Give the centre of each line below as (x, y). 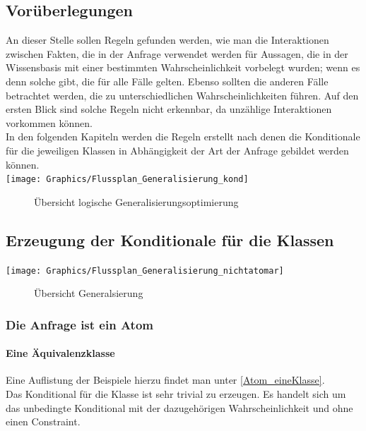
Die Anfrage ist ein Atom (80, 324)
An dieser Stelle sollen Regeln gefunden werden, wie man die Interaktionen (167, 40)
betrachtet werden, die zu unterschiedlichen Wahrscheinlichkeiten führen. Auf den (182, 95)
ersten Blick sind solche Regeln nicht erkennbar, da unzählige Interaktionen (169, 109)
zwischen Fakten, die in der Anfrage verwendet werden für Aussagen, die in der (177, 53)
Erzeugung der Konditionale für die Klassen (170, 239)
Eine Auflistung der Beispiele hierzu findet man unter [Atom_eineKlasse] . (165, 380)
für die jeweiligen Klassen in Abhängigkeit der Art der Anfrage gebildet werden (177, 150)
